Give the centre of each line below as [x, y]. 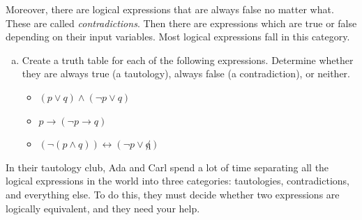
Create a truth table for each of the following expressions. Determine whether [188, 60]
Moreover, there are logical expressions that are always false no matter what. [170, 9]
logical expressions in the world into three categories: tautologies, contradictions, [178, 181]
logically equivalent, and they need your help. [103, 208]
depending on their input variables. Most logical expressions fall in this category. [178, 37]
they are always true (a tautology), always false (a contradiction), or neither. [186, 73]
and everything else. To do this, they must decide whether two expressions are [173, 194]
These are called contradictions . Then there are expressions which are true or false [181, 23]
